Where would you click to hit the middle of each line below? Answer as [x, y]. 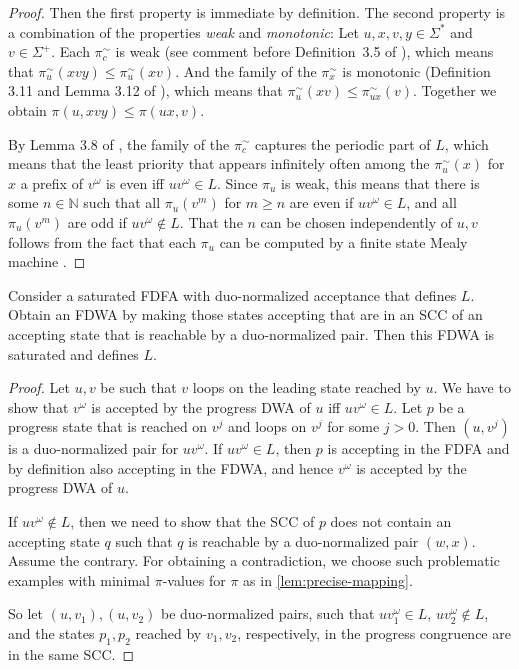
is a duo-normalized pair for [93, 448]
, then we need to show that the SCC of [192, 521]
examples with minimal [79, 579]
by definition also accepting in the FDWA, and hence [171, 467]
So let [25, 613]
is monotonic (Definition [416, 70]
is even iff [134, 182]
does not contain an [391, 521]
